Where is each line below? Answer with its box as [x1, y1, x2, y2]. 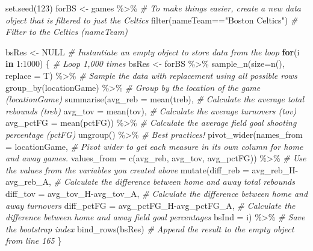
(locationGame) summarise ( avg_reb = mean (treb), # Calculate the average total [5, 93, 305, 105]
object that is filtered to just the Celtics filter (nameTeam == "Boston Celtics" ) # [5, 13, 298, 26]
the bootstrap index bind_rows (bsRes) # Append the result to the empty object [5, 222, 294, 235]
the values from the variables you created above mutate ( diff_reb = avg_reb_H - [5, 163, 299, 176]
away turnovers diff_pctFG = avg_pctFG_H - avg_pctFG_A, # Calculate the [5, 199, 296, 211]
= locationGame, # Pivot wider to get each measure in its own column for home [5, 140, 303, 152]
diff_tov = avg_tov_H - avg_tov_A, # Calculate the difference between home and [5, 187, 308, 199]
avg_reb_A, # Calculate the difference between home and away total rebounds [5, 175, 295, 188]
